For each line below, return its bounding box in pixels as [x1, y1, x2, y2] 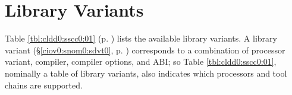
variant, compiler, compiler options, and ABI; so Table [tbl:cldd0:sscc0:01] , [5, 55, 277, 68]
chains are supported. [5, 78, 83, 91]
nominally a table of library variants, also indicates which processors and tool [5, 66, 287, 79]
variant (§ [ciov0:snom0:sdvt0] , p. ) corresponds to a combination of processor [5, 43, 285, 56]
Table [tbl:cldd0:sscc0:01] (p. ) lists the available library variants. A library [5, 32, 277, 45]
